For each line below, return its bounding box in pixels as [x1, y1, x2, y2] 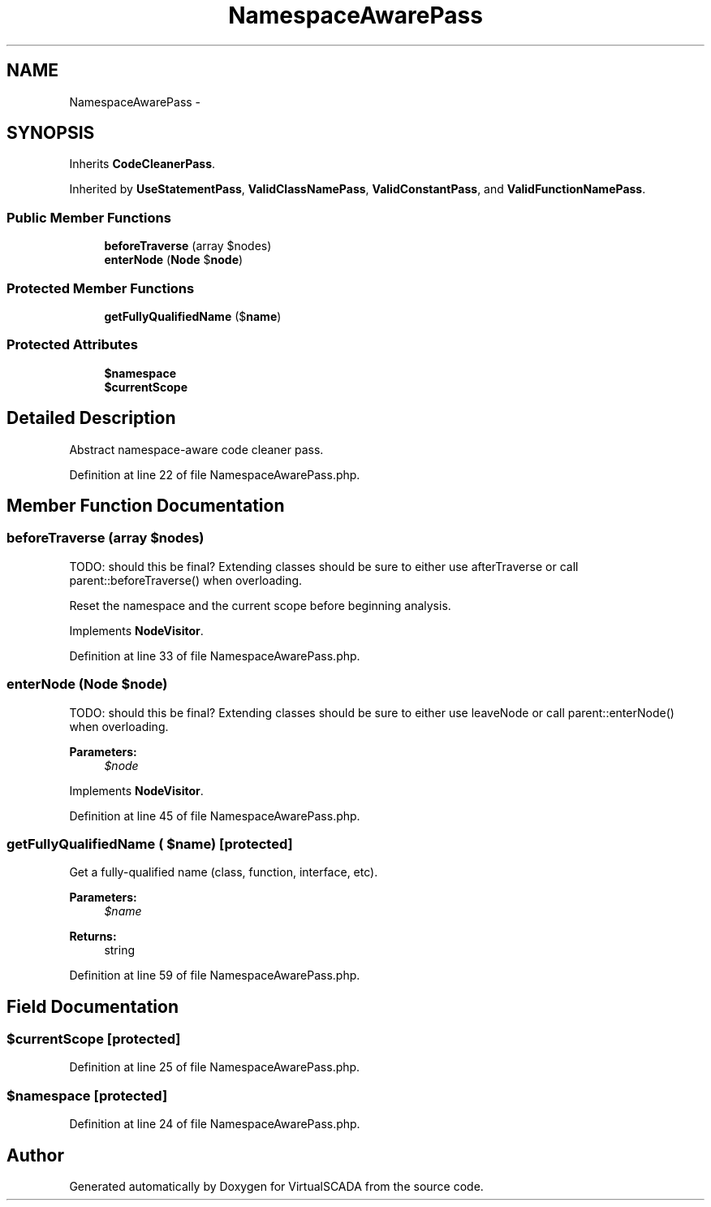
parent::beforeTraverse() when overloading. [69, 573, 303, 587]
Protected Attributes [6, 336, 138, 353]
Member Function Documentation [6, 495, 285, 516]
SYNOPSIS [6, 123, 95, 144]
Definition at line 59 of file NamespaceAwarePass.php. [69, 968, 360, 983]
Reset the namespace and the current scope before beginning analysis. [69, 598, 451, 612]
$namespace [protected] [6, 1087, 168, 1104]
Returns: [69, 929, 117, 944]
